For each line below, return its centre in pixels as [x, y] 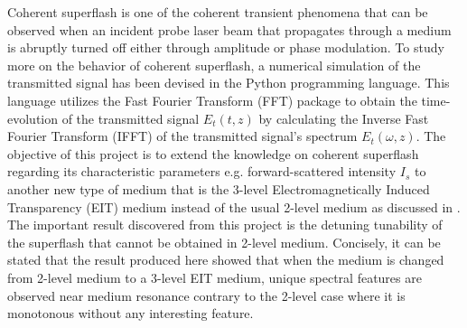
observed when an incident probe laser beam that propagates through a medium [229, 29]
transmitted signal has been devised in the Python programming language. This [229, 83]
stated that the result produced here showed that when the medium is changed [226, 260]
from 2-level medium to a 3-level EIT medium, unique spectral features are [215, 277]
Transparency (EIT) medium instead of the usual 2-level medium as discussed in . [234, 206]
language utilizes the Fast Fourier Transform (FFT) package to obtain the [212, 100]
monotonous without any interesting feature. [131, 313]
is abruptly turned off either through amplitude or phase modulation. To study [226, 47]
